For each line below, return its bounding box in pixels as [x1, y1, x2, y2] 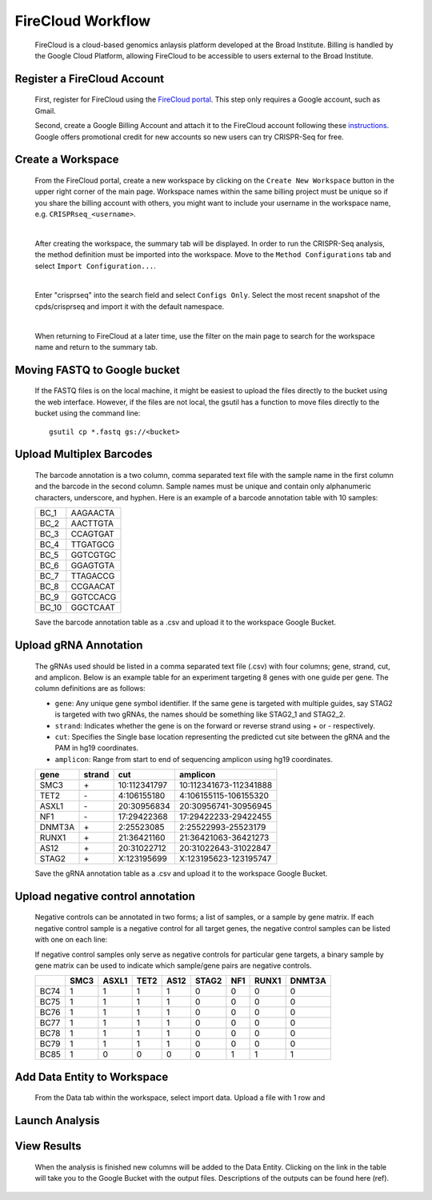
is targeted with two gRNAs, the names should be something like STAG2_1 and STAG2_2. [54, 709, 346, 720]
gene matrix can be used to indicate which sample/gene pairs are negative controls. [34, 961, 312, 970]
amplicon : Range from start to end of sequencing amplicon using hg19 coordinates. [54, 754, 334, 764]
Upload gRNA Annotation [14, 638, 143, 652]
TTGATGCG [70, 539, 115, 550]
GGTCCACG [70, 592, 117, 603]
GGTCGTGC [70, 549, 116, 560]
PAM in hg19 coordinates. [54, 743, 139, 753]
